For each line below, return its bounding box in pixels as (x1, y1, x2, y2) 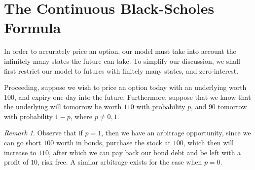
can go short (4, 137, 41, 148)
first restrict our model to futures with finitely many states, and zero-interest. (4, 65, 239, 76)
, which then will (183, 137, 234, 148)
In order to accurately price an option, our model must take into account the (4, 46, 236, 56)
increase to (4, 147, 36, 157)
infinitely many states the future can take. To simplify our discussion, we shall (4, 55, 240, 66)
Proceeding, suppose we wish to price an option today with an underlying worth (4, 82, 247, 92)
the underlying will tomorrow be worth (4, 101, 122, 112)
